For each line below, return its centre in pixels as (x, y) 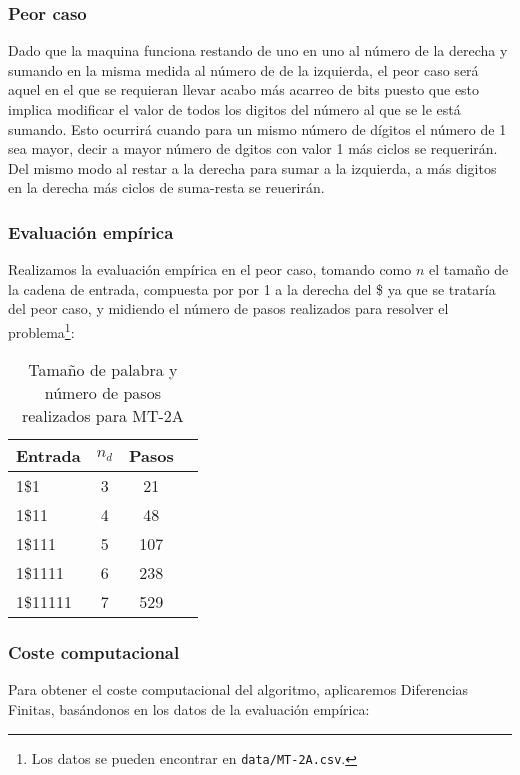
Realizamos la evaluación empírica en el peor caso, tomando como (210, 269)
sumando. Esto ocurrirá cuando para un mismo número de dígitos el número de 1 (257, 128)
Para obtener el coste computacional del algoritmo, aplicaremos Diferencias (238, 689)
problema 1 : (41, 330)
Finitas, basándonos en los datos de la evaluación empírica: (189, 709)
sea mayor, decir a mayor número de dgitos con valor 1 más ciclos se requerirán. (253, 148)
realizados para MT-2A (102, 416)
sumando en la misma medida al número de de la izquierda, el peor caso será (243, 69)
